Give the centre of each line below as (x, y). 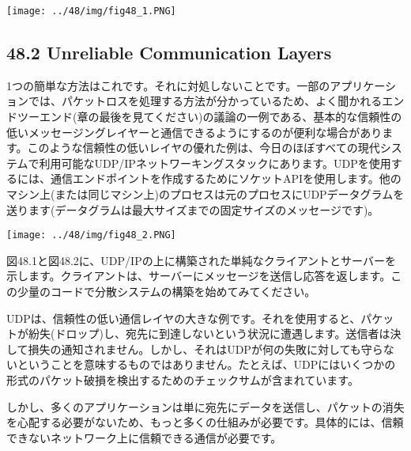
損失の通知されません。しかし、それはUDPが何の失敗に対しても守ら (205, 349)
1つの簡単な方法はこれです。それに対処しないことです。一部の (168, 85)
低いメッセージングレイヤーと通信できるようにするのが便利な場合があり (194, 132)
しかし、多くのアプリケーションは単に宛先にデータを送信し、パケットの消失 (205, 406)
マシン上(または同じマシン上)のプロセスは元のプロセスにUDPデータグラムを (205, 194)
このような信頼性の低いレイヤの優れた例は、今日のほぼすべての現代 (204, 148)
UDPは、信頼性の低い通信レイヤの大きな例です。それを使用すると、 (184, 318)
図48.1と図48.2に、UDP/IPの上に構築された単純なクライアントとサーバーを (201, 260)
